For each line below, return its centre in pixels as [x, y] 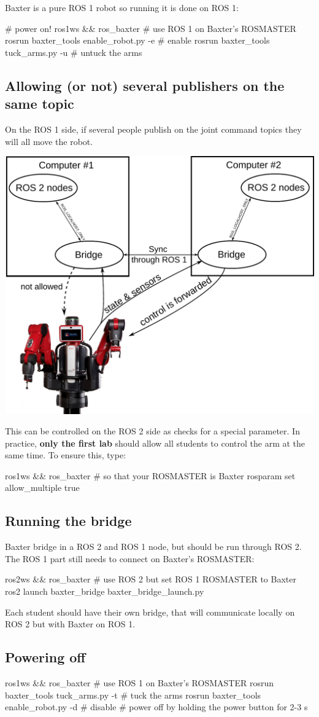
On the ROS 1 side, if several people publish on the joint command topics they [153, 129]
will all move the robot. [49, 141]
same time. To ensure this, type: [66, 455]
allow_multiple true [42, 488]
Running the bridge [68, 521]
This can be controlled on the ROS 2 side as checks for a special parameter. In [152, 431]
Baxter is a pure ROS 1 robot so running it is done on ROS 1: [122, 7]
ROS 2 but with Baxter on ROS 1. [70, 624]
